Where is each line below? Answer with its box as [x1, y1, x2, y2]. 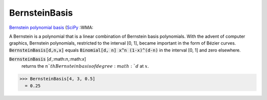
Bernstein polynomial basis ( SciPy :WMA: [9, 25, 93, 30]
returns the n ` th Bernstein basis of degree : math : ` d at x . [21, 63, 149, 69]
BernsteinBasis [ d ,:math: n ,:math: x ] [9, 56, 87, 62]
